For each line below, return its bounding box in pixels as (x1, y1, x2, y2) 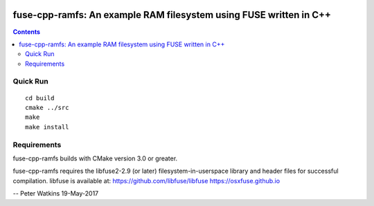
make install (25, 123, 69, 131)
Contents (12, 28, 41, 36)
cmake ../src (25, 104, 69, 112)
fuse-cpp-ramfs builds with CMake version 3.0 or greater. (12, 154, 178, 162)
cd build (25, 94, 55, 102)
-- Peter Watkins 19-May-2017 (12, 189, 99, 198)
